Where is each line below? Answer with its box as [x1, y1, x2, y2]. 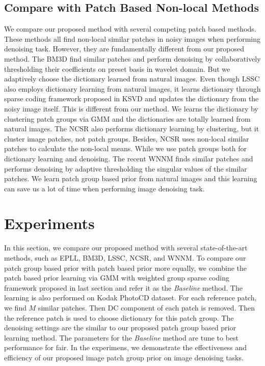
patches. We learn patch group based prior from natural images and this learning [4, 173, 257, 184]
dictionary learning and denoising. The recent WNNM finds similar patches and [4, 153, 253, 163]
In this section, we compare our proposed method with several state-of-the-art [4, 242, 248, 253]
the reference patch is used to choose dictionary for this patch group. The [4, 312, 234, 323]
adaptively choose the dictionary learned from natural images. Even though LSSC [4, 73, 260, 84]
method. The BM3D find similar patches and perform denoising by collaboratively [4, 53, 261, 64]
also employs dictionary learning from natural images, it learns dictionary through [4, 83, 261, 94]
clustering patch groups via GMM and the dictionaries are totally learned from [4, 113, 251, 124]
